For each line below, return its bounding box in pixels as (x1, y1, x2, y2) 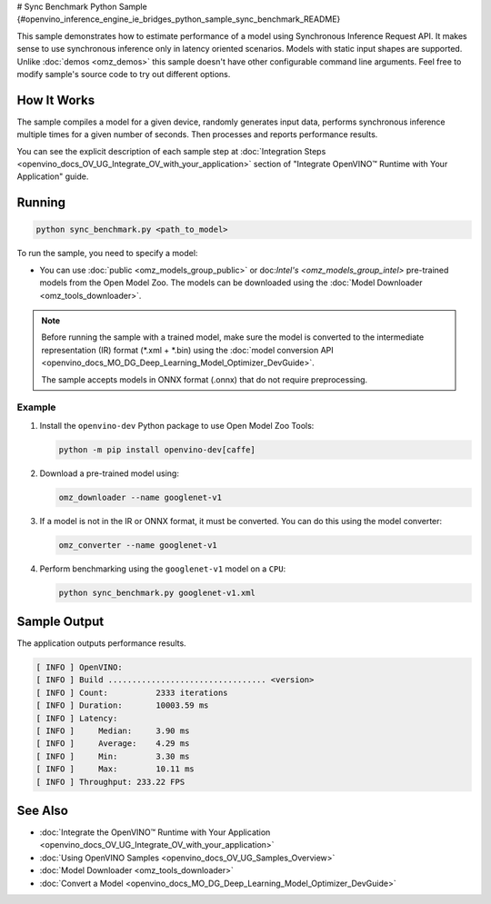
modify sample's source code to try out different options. (16, 68, 231, 79)
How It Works (16, 92, 95, 108)
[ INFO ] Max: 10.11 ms (35, 764, 195, 774)
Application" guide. (16, 171, 89, 182)
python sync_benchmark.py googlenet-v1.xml (58, 587, 256, 598)
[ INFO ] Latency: (35, 713, 118, 723)
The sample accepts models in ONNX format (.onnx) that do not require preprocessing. (41, 373, 368, 385)
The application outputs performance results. (16, 638, 186, 649)
